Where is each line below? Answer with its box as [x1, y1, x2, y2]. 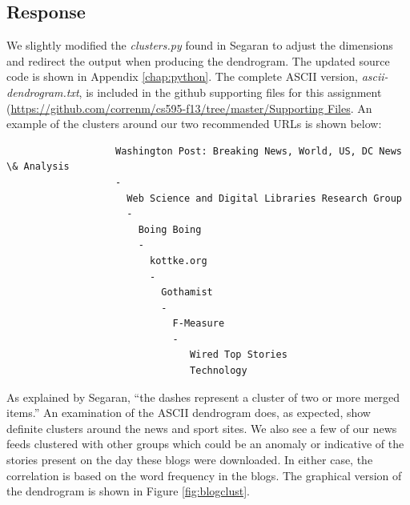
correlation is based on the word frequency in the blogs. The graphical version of [6, 467, 402, 483]
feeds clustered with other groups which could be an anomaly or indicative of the [6, 435, 404, 452]
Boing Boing [138, 223, 202, 235]
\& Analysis [6, 161, 70, 173]
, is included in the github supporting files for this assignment [78, 83, 382, 100]
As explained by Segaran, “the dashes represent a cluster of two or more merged [6, 388, 400, 405]
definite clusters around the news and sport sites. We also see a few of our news [6, 419, 397, 436]
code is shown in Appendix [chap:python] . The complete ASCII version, [6, 68, 358, 85]
